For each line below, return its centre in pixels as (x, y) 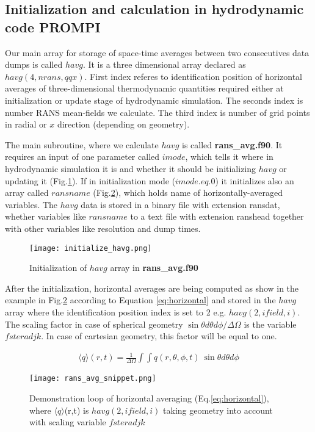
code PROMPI (53, 27)
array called (27, 193)
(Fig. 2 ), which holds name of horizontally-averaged (188, 193)
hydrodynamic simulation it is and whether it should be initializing (131, 168)
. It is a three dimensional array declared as (164, 64)
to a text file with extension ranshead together (217, 216)
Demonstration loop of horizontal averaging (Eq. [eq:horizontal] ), (149, 398)
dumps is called (34, 64)
